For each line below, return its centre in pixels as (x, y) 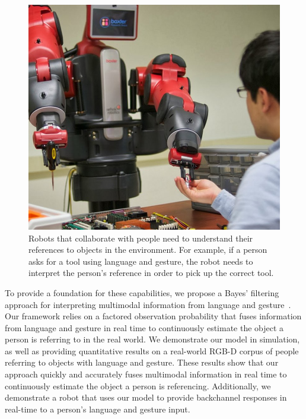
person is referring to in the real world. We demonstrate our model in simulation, (152, 339)
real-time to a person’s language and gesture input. (98, 409)
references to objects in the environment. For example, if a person (148, 250)
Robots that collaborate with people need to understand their (141, 238)
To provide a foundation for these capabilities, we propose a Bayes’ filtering (142, 292)
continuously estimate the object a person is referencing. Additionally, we (138, 385)
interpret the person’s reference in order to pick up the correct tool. (151, 273)
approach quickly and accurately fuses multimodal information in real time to (146, 374)
